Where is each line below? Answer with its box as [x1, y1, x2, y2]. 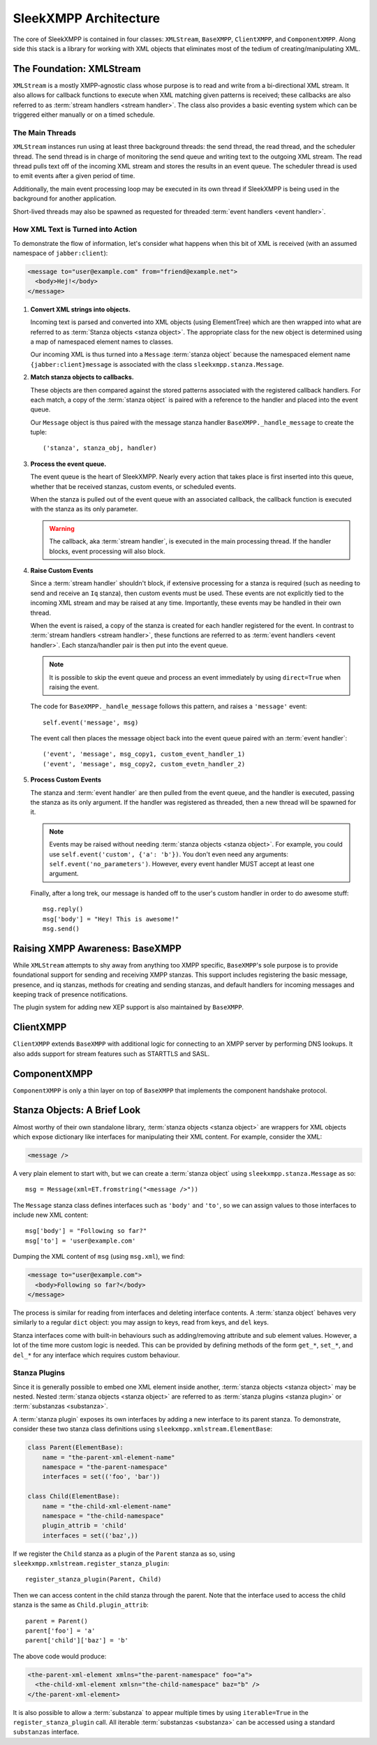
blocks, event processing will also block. [49, 547, 165, 555]
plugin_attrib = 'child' [42, 1521, 128, 1530]
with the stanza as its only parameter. [30, 505, 138, 513]
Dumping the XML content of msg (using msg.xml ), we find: [13, 1253, 185, 1261]
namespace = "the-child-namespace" [42, 1512, 164, 1519]
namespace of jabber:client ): [13, 249, 108, 258]
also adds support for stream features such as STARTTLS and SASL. [13, 1049, 210, 1058]
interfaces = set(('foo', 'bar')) [42, 1473, 161, 1481]
